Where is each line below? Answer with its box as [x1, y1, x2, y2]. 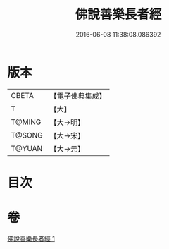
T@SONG [11, 130, 44, 140]
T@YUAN [11, 143, 43, 153]
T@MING [11, 117, 42, 127]
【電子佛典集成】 [49, 91, 107, 101]
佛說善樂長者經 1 [7, 234, 55, 243]
